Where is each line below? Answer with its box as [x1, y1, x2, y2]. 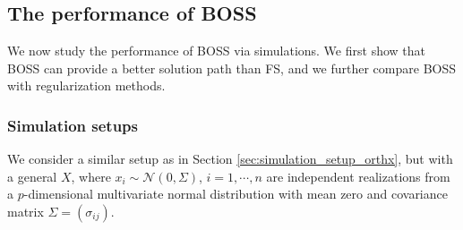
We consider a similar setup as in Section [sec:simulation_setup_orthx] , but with [7, 149, 453, 168]
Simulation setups [7, 114, 138, 136]
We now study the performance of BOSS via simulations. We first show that [7, 41, 425, 60]
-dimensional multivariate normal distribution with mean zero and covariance [23, 184, 448, 203]
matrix [7, 201, 44, 220]
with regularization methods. [7, 76, 166, 95]
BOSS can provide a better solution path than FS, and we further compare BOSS [7, 58, 457, 77]
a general [7, 166, 57, 185]
